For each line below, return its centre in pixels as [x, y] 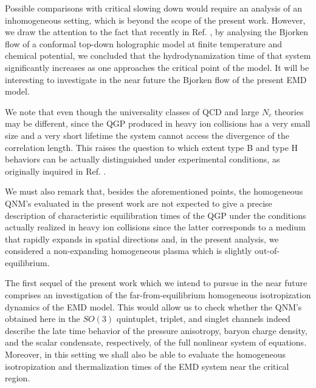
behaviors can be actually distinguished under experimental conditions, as [143, 159]
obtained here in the [43, 319]
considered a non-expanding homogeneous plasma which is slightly [129, 251]
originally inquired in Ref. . [56, 171]
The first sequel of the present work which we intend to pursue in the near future [156, 283]
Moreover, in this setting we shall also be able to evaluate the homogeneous [146, 354]
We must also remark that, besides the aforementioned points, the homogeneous [154, 191]
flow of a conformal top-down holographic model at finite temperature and [143, 43]
